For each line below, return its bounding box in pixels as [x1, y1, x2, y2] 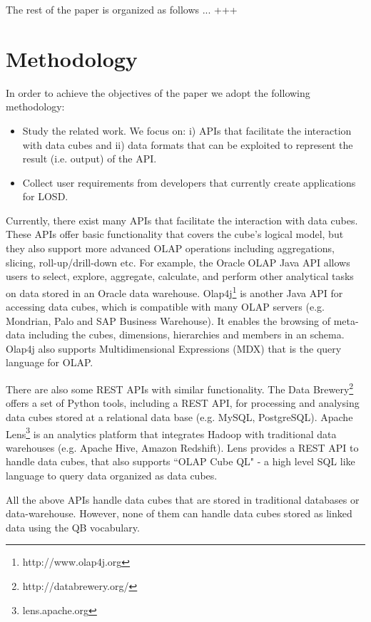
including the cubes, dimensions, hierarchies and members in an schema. [28, 327, 345, 342]
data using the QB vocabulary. [6, 519, 140, 534]
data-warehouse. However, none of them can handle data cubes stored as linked [6, 506, 352, 521]
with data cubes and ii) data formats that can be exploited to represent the [22, 137, 353, 152]
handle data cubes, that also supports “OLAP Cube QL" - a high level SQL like [6, 454, 355, 469]
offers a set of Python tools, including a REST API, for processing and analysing [6, 395, 360, 410]
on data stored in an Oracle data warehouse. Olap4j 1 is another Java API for [6, 283, 343, 300]
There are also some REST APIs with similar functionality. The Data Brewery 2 [6, 380, 354, 396]
